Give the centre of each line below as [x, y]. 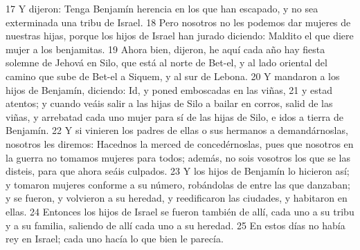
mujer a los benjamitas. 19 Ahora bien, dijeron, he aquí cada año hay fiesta [165, 49]
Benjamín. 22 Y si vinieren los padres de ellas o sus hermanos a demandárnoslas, [177, 130]
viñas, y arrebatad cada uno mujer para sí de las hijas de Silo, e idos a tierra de [174, 116]
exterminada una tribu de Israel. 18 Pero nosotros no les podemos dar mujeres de [178, 22]
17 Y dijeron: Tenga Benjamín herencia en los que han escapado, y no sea [162, 8]
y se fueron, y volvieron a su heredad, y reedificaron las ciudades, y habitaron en [177, 198]
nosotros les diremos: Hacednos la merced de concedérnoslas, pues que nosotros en [180, 143]
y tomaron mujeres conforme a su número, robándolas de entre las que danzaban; [178, 184]
